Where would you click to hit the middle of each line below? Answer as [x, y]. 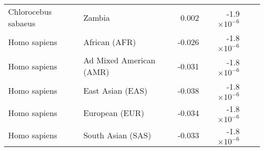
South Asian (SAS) [117, 135]
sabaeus [22, 23]
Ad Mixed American [119, 60]
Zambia [97, 17]
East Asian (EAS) [115, 90]
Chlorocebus [30, 11]
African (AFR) [110, 42]
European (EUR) [114, 112]
